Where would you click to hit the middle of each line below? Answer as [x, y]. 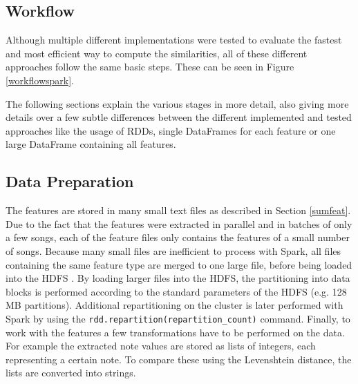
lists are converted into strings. [71, 373]
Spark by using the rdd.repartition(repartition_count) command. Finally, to [178, 318]
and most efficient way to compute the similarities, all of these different [157, 53]
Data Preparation [70, 181]
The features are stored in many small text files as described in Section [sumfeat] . [178, 210]
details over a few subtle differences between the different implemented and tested [179, 117]
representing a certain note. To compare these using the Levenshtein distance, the [179, 359]
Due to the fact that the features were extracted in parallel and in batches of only [179, 223]
